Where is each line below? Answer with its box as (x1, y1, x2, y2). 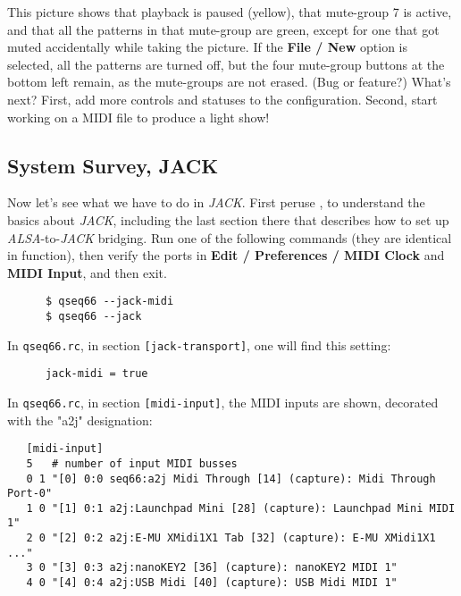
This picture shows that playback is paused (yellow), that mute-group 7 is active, (7, 3, 452, 21)
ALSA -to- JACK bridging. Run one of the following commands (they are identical (7, 228, 452, 247)
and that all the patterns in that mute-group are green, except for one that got (7, 20, 440, 38)
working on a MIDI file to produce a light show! (7, 107, 270, 126)
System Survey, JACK (7, 151, 219, 179)
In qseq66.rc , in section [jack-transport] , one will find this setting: (7, 335, 391, 354)
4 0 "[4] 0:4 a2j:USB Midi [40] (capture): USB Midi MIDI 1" (26, 576, 398, 590)
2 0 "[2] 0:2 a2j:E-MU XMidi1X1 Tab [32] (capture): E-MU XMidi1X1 (26, 532, 436, 545)
